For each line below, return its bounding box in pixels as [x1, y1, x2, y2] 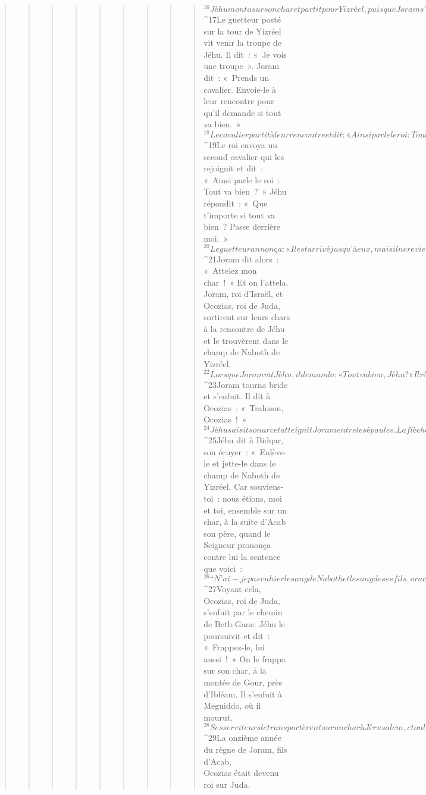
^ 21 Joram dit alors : [203, 252, 279, 265]
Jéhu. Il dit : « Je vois [203, 48, 287, 60]
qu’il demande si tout [203, 106, 281, 118]
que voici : [203, 562, 243, 574]
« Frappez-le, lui [203, 641, 265, 653]
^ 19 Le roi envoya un [203, 139, 278, 151]
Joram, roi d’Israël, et [203, 287, 283, 300]
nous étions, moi [223, 492, 282, 504]
